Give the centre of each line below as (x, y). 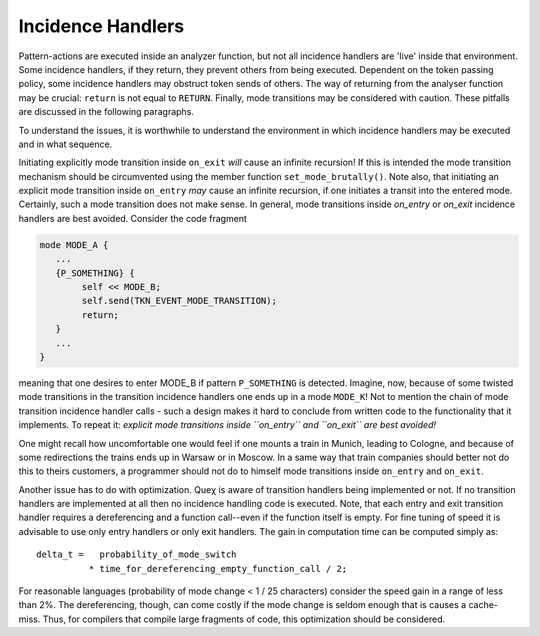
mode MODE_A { (74, 244)
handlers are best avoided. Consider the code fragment (132, 218)
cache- (483, 605)
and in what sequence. (65, 144)
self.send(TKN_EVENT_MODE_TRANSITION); (179, 301)
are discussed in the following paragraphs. (106, 112)
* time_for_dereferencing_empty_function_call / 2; (218, 568)
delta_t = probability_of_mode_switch (136, 554)
